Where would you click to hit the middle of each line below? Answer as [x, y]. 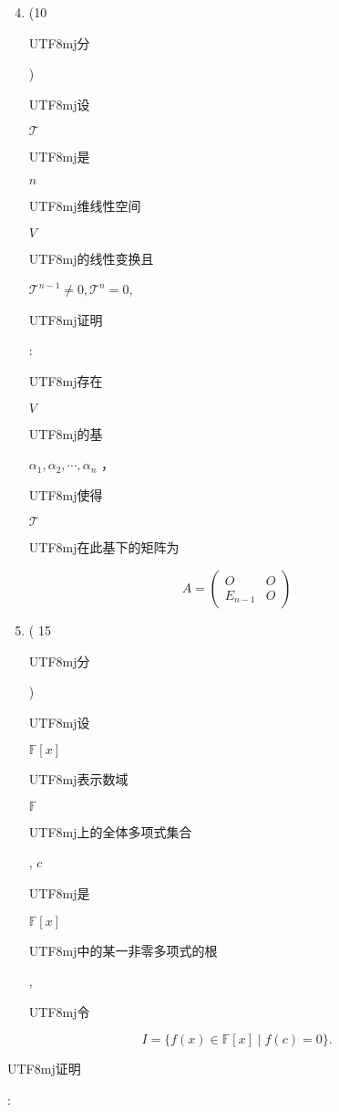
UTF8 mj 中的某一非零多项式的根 [123, 950]
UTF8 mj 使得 [66, 494]
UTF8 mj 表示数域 [78, 779]
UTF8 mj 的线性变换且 [91, 258]
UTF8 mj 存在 [66, 380]
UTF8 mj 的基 [66, 433]
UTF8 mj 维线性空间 [85, 205]
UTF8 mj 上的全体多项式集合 [110, 831]
